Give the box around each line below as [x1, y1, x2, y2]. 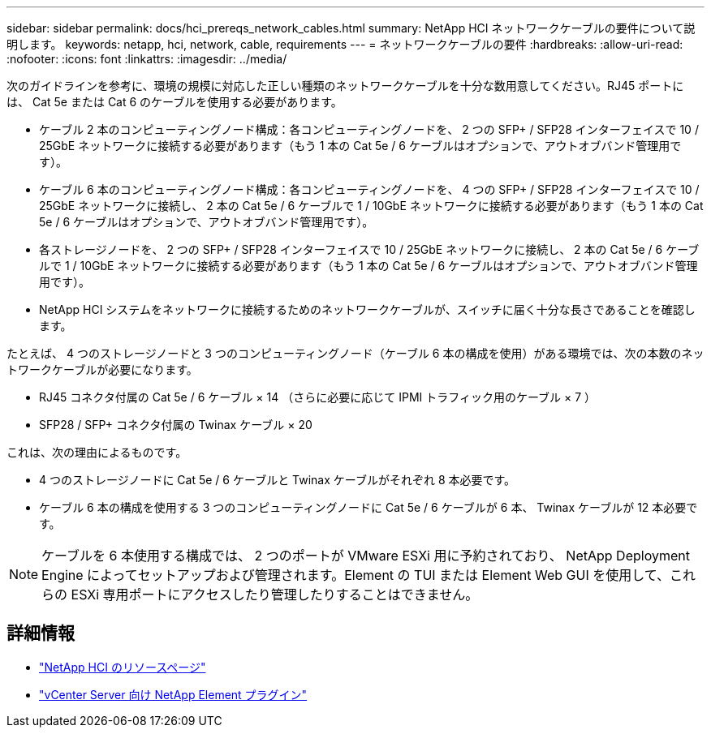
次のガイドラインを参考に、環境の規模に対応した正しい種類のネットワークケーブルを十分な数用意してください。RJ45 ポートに [6, 79, 684, 92]
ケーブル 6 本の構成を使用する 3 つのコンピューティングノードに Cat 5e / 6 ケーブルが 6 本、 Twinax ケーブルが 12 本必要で [39, 500, 698, 514]
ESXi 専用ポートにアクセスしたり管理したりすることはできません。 [71, 586, 479, 603]
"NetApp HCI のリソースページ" [39, 659, 206, 674]
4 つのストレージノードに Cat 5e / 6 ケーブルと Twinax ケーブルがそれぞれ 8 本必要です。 [39, 473, 516, 487]
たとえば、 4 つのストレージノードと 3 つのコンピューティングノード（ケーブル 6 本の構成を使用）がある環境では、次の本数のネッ [6, 346, 705, 360]
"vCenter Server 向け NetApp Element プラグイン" [39, 687, 308, 702]
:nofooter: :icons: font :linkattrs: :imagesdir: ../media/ [6, 52, 287, 66]
